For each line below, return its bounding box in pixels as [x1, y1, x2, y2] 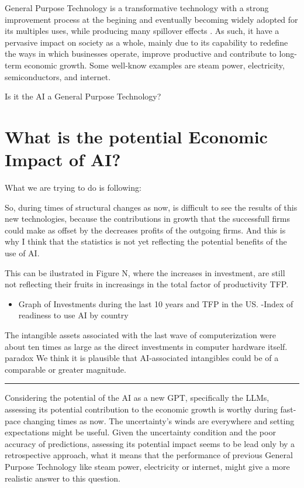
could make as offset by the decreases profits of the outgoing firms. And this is [5, 224, 286, 236]
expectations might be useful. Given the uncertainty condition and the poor [5, 426, 276, 438]
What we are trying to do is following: [5, 181, 141, 194]
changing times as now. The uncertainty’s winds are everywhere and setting [23, 414, 295, 427]
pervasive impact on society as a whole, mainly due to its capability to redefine [5, 36, 288, 48]
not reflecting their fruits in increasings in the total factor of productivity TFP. [5, 278, 289, 290]
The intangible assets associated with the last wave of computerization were [5, 329, 277, 341]
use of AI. [5, 247, 40, 259]
